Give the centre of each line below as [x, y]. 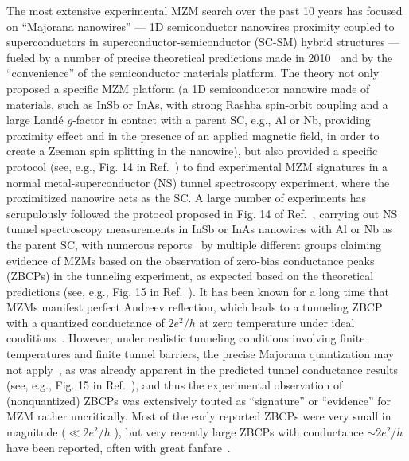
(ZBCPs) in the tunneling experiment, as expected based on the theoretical [190, 276]
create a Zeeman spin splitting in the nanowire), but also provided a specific [192, 151]
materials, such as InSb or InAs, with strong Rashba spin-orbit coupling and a [197, 104]
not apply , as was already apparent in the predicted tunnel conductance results [203, 369]
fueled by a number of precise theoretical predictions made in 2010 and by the [200, 57]
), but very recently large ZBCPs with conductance [239, 432]
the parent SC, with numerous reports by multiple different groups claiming [194, 244]
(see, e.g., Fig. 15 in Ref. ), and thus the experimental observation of [175, 385]
